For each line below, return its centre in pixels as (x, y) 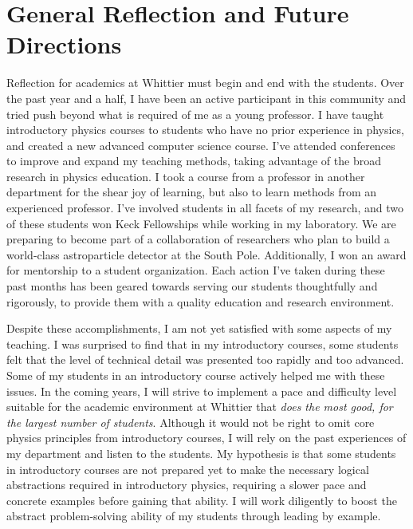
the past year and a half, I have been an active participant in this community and (206, 98)
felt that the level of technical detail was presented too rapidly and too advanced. (205, 359)
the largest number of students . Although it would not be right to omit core (191, 422)
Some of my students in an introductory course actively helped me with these (196, 375)
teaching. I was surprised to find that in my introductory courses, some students (203, 343)
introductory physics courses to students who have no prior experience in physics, (206, 130)
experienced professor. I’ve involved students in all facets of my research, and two (205, 208)
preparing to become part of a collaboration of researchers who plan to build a (198, 239)
